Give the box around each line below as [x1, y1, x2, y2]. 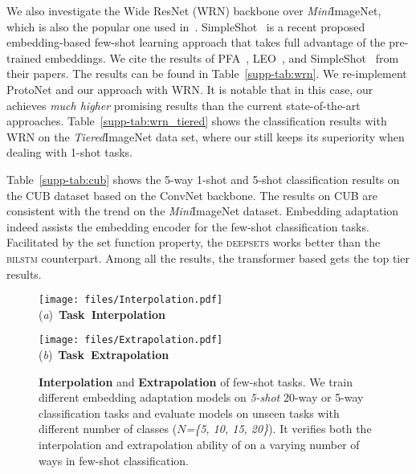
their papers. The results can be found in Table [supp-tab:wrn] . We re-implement [6, 65, 407, 82]
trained [6, 49, 42, 66]
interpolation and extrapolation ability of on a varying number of [39, 435, 360, 452]
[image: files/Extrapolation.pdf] [39, 334, 223, 346]
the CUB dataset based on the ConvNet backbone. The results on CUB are [6, 186, 377, 203]
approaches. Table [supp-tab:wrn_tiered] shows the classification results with [6, 112, 387, 129]
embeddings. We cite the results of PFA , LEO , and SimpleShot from [45, 49, 399, 66]
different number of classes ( [39, 420, 177, 437]
